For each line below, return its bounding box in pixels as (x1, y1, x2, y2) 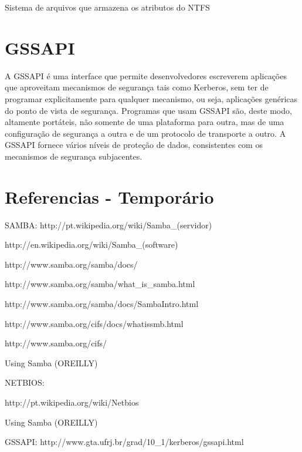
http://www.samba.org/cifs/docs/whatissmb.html (5, 317, 184, 329)
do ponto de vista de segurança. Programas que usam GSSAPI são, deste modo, (5, 104, 292, 116)
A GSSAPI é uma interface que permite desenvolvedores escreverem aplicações (5, 69, 287, 82)
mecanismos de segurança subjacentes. (5, 150, 142, 162)
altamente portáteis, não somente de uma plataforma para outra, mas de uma (5, 116, 284, 128)
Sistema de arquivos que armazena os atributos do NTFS (5, 1, 210, 13)
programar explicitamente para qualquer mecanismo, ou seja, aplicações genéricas (5, 92, 298, 104)
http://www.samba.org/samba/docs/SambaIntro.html (5, 297, 199, 309)
